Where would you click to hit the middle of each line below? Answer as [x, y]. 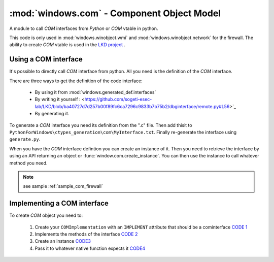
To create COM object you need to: [46, 215]
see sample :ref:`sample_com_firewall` [63, 186]
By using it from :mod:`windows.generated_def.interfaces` [95, 92]
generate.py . [25, 139]
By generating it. [52, 114]
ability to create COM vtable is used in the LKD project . [67, 45]
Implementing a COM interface [59, 203]
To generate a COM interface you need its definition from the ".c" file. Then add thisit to [101, 125]
